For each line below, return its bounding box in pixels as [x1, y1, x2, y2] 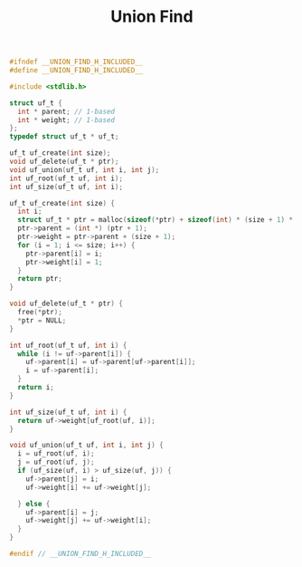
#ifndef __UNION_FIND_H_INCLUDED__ [9, 57, 144, 67]
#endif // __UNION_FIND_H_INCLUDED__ [9, 550, 152, 559]
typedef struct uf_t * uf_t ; [9, 132, 119, 141]
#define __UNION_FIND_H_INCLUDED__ [9, 66, 144, 75]
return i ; [17, 383, 54, 392]
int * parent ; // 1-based [17, 107, 116, 116]
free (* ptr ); [17, 308, 63, 317]
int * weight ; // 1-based [17, 115, 116, 124]
